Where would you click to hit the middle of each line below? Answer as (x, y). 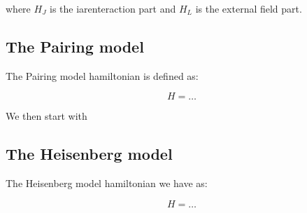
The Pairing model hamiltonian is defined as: (102, 75)
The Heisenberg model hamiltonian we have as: (107, 183)
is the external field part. (249, 8)
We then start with (47, 116)
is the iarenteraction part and (113, 8)
